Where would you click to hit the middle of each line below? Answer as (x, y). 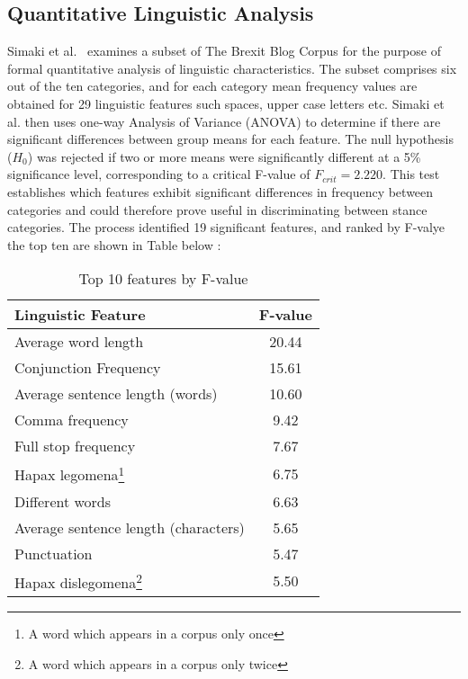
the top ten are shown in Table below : (114, 244)
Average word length (79, 342)
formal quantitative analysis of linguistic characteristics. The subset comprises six (232, 68)
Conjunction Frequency (88, 368)
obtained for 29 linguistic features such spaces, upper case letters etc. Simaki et (226, 103)
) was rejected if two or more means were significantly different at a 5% (224, 156)
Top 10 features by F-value (163, 279)
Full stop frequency (75, 446)
